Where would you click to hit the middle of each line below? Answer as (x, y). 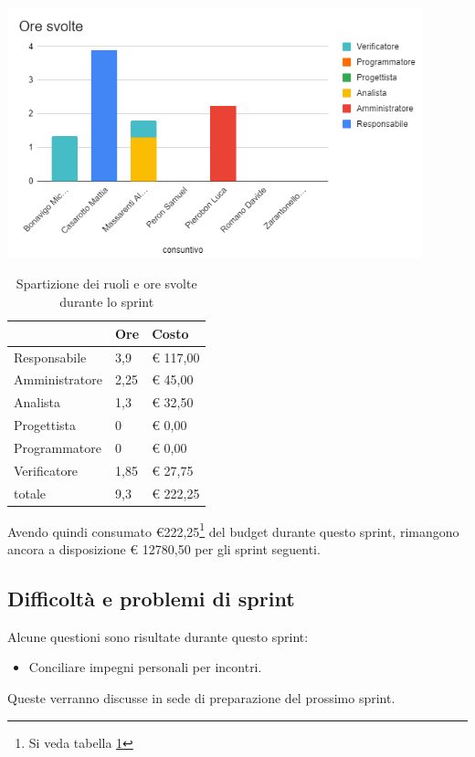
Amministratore (58, 379)
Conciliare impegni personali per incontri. (145, 667)
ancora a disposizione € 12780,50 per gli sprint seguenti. (164, 548)
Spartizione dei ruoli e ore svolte (106, 284)
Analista (37, 402)
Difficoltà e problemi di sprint (151, 598)
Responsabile (50, 357)
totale (30, 493)
